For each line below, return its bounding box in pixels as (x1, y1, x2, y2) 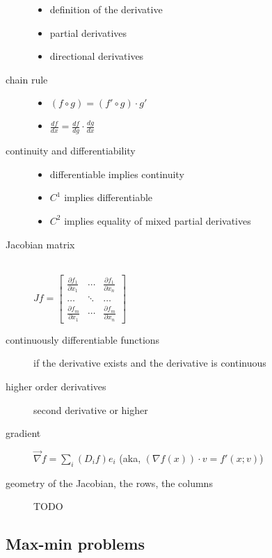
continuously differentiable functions (6, 332, 160, 346)
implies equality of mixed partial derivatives (64, 213, 251, 228)
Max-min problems (6, 533, 145, 555)
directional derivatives (49, 49, 144, 63)
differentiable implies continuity (49, 166, 184, 181)
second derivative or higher (33, 402, 148, 417)
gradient (6, 426, 41, 440)
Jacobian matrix (6, 237, 75, 251)
